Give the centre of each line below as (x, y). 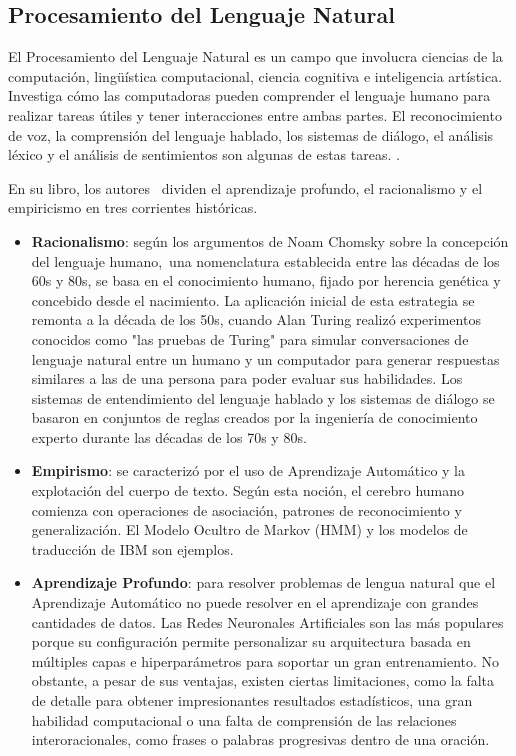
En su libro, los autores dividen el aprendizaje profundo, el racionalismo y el (245, 187)
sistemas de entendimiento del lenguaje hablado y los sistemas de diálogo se (263, 397)
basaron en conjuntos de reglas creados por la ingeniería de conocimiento (254, 417)
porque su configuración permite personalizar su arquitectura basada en (251, 641)
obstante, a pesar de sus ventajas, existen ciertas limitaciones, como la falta (263, 680)
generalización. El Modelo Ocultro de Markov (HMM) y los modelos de (249, 529)
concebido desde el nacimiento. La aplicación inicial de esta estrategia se (253, 299)
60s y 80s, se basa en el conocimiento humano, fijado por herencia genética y (266, 280)
